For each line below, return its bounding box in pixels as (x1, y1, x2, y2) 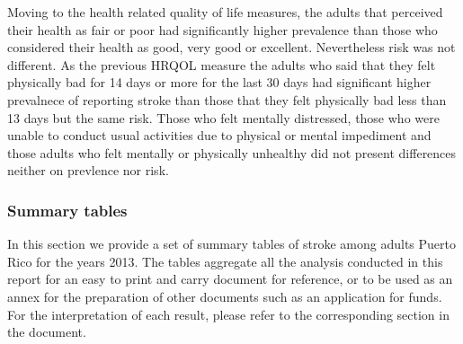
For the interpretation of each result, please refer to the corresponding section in (7, 304, 450, 323)
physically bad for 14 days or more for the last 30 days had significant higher (7, 73, 432, 92)
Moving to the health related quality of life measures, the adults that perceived (7, 3, 443, 21)
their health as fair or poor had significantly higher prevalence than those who (7, 20, 438, 39)
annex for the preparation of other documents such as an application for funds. (7, 287, 442, 305)
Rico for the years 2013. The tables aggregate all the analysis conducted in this (7, 251, 443, 270)
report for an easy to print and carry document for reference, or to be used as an (7, 269, 453, 288)
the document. (7, 322, 86, 341)
